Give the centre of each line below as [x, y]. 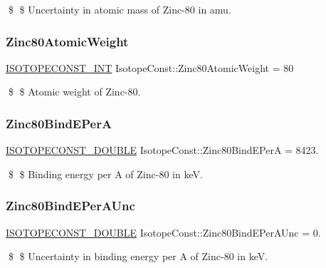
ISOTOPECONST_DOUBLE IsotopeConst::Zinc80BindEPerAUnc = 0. [163, 232]
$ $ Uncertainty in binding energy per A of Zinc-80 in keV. [138, 256]
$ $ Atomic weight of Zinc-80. [74, 92]
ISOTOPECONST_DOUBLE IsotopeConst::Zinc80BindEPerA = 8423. [162, 150]
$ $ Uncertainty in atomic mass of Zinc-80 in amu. [120, 9]
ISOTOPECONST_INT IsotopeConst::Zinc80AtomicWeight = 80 [150, 67]
